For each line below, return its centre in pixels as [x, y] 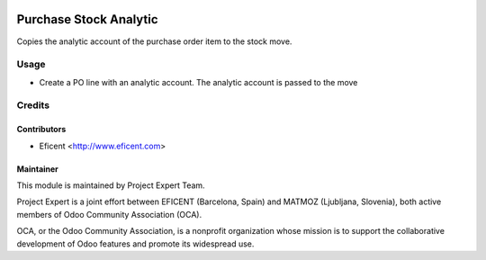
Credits [33, 105]
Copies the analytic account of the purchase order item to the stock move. [154, 41]
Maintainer [37, 169]
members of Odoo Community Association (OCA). [109, 214]
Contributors [41, 130]
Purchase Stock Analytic [87, 19]
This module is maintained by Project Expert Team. [111, 185]
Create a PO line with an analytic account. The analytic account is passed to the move [198, 82]
